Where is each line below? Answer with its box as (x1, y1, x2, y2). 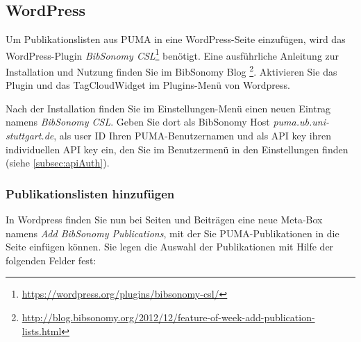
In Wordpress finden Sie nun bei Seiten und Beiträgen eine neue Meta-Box (6, 212, 323, 227)
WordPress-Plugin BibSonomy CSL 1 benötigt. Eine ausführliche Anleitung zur (6, 46, 339, 62)
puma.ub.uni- (273, 114, 329, 129)
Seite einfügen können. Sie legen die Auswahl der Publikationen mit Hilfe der (6, 239, 334, 254)
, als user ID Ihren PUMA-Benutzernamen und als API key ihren (53, 128, 332, 143)
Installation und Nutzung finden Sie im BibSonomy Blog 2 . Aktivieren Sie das (6, 62, 337, 78)
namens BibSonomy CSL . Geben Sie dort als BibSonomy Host (6, 114, 270, 129)
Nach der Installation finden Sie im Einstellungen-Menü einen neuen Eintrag (6, 101, 331, 115)
